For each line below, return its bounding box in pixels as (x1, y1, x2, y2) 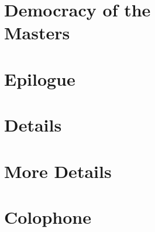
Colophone (4, 204, 91, 228)
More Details (4, 159, 112, 183)
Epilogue (4, 66, 75, 90)
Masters (4, 21, 70, 45)
